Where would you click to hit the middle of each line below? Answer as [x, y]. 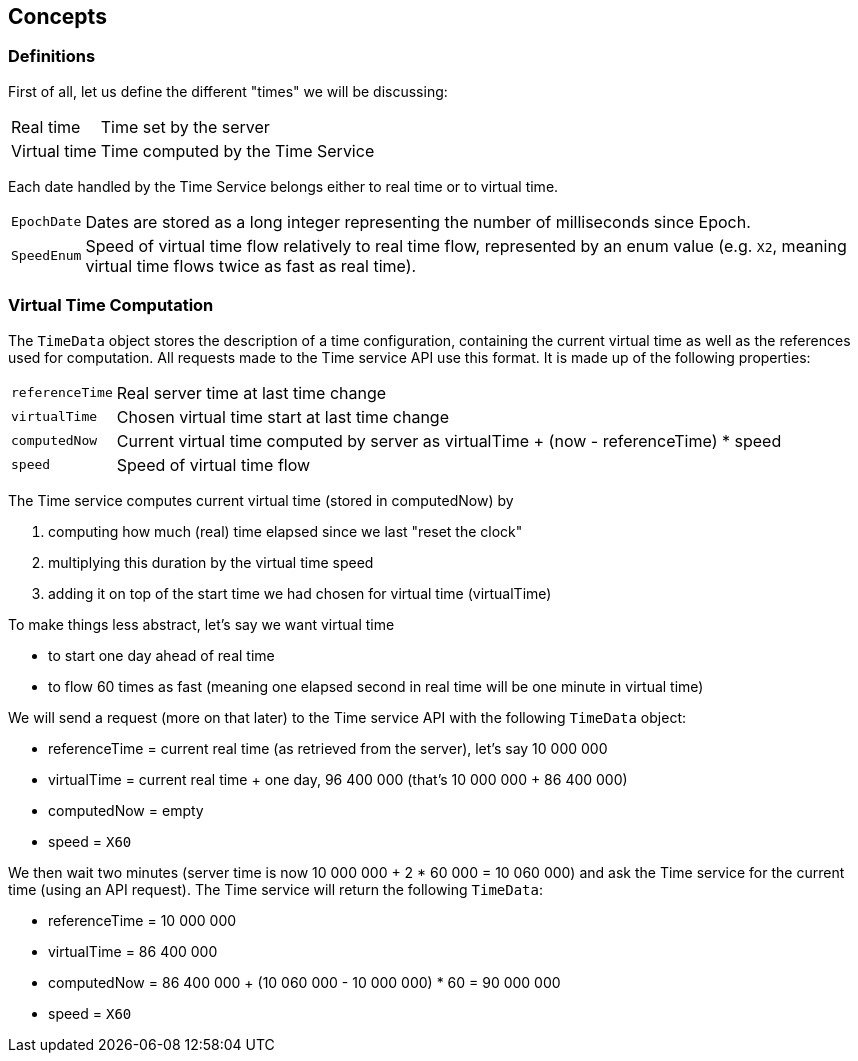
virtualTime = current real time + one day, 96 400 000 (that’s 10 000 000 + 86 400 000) [338, 779]
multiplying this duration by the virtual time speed [211, 562]
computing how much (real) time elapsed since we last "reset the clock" [285, 531]
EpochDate [46, 222]
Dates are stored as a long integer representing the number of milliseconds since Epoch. [418, 221]
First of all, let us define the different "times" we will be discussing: [228, 91]
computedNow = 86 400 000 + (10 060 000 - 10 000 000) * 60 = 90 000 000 [304, 982]
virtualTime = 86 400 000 [133, 951]
